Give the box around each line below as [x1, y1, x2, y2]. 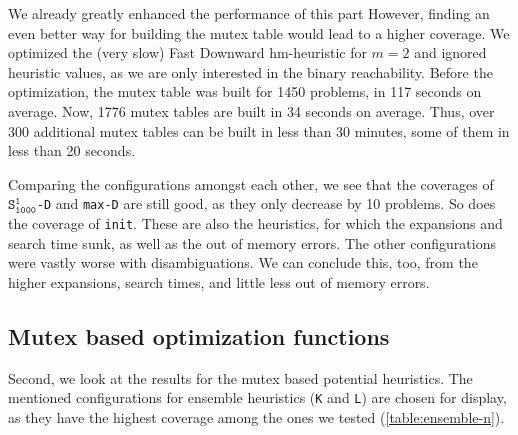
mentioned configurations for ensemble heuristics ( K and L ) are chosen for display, [8, 387, 507, 408]
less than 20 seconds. [8, 140, 136, 161]
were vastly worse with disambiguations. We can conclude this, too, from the [8, 252, 478, 273]
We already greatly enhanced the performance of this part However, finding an [8, 3, 490, 23]
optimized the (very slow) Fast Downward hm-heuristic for [8, 42, 367, 63]
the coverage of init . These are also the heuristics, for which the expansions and [8, 213, 503, 233]
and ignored [414, 42, 487, 63]
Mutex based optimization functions [8, 320, 390, 351]
